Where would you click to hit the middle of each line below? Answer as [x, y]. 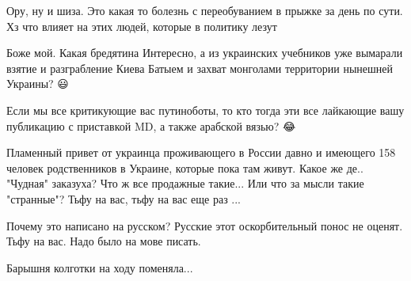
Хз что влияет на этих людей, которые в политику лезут [142, 26]
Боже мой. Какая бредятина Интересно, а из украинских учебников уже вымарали [205, 53]
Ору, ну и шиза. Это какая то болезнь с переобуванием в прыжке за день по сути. [205, 10]
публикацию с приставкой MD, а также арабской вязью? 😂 [151, 125]
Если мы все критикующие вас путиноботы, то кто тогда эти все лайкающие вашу [205, 110]
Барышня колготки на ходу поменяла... [100, 267]
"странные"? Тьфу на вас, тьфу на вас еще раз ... [124, 198]
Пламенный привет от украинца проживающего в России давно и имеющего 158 [201, 152]
